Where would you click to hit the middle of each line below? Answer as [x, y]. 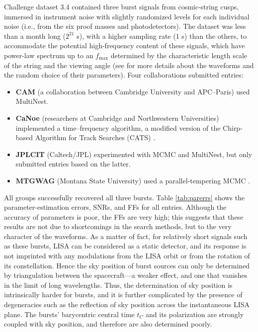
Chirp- [233, 127]
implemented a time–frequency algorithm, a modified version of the [118, 127]
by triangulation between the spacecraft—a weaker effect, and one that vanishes [126, 275]
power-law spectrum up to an [49, 55]
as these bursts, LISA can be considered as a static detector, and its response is [125, 246]
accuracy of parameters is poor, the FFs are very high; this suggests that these [124, 216]
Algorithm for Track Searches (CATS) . [95, 137]
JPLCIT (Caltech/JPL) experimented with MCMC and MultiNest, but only [134, 154]
